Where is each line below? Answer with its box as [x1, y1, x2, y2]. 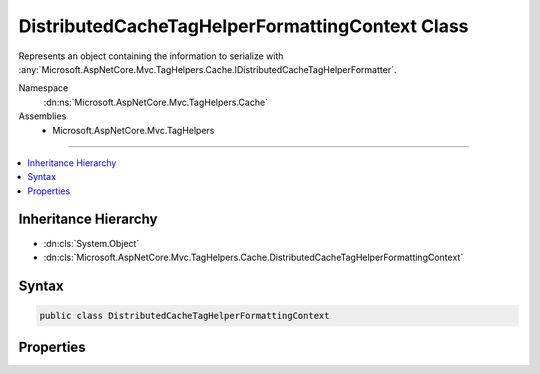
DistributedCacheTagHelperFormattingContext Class [18, 15, 469, 37]
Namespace [18, 82, 69, 94]
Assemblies [18, 110, 67, 122]
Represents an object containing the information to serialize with [18, 50, 284, 62]
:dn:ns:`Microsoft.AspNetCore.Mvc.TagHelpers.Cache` [43, 96, 269, 108]
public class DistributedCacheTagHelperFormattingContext [39, 310, 330, 321]
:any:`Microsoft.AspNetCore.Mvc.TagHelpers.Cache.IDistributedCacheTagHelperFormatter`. [18, 63, 397, 75]
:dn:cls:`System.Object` [43, 237, 140, 249]
